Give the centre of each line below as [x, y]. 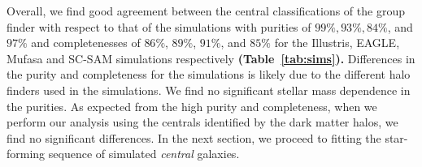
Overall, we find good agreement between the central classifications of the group [206, 11]
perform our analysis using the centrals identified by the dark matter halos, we [202, 122]
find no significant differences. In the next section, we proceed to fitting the [194, 137]
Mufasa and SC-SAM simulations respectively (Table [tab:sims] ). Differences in [211, 58]
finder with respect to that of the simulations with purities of [159, 26]
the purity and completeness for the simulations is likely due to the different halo [209, 74]
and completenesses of [86, 43]
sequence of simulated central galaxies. [144, 154]
